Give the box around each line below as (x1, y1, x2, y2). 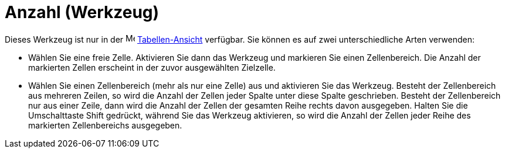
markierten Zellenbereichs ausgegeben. (28, 120, 182, 130)
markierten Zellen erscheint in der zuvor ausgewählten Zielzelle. (28, 62, 276, 72)
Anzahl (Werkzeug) (5, 2, 160, 22)
